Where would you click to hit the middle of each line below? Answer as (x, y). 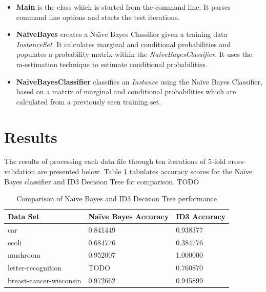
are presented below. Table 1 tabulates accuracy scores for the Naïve (145, 171)
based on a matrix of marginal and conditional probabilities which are (126, 91)
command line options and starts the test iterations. (98, 17)
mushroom (24, 255)
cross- (237, 161)
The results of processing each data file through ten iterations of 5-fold (115, 161)
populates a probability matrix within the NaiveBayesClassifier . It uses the (134, 54)
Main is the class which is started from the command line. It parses (123, 7)
